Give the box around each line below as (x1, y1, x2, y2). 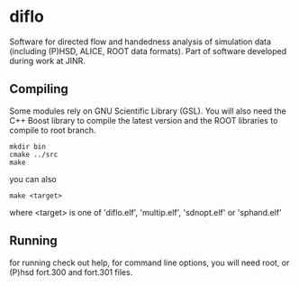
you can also (9, 173, 57, 184)
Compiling (9, 81, 69, 97)
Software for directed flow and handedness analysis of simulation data (9, 36, 272, 47)
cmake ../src (9, 150, 59, 159)
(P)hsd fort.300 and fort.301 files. (9, 266, 133, 277)
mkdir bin (9, 142, 47, 151)
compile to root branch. (9, 125, 96, 135)
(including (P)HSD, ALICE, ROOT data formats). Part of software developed (9, 45, 287, 56)
